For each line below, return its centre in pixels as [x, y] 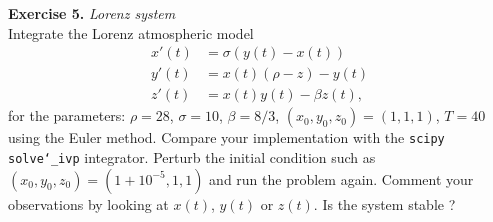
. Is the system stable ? [384, 203]
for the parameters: [67, 115]
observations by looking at [88, 203]
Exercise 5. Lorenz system [92, 13]
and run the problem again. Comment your [341, 178]
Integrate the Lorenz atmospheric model [131, 32]
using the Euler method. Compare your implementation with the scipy [226, 137]
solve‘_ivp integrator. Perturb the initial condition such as [192, 156]
